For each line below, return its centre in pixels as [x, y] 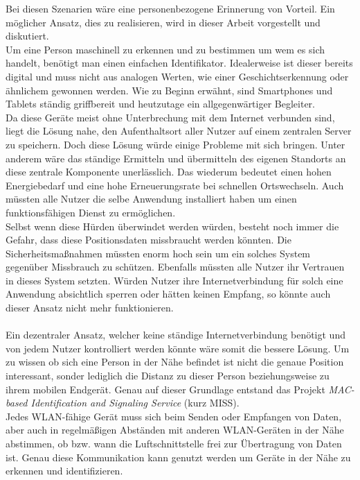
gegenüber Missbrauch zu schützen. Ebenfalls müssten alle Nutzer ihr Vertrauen [175, 267]
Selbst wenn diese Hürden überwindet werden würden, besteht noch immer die [172, 226]
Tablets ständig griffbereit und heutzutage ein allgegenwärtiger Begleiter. [160, 104]
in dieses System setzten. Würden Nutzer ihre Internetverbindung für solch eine [174, 280]
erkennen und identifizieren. [64, 471]
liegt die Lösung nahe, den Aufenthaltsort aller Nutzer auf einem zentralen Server [179, 131]
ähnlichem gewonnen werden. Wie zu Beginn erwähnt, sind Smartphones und [169, 90]
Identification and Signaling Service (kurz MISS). [135, 403]
